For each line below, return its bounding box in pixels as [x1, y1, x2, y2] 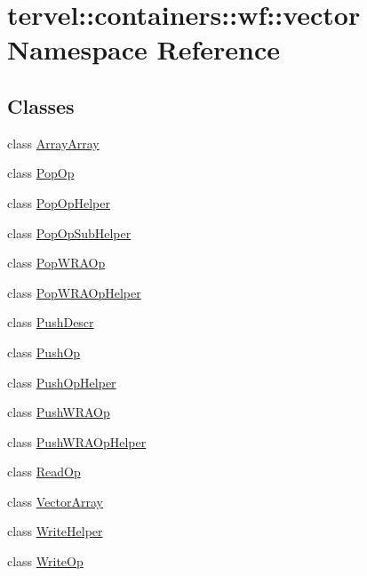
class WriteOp [7, 552, 84, 571]
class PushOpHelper [7, 372, 116, 391]
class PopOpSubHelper [7, 223, 132, 242]
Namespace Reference [7, 31, 280, 68]
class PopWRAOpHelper [7, 283, 141, 301]
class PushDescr [7, 313, 94, 332]
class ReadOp [7, 462, 81, 481]
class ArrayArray [7, 133, 100, 152]
